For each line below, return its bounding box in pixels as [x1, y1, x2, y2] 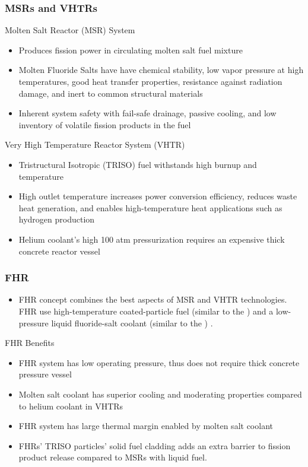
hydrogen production [18, 213, 95, 225]
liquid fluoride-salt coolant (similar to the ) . [51, 316, 213, 329]
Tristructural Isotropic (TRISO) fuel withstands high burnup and [18, 158, 257, 170]
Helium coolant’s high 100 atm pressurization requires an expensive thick [18, 233, 285, 245]
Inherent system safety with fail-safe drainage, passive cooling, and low [18, 107, 277, 119]
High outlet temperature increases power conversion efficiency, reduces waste [18, 190, 297, 202]
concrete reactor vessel [18, 244, 100, 257]
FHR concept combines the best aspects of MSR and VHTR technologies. [18, 293, 287, 306]
